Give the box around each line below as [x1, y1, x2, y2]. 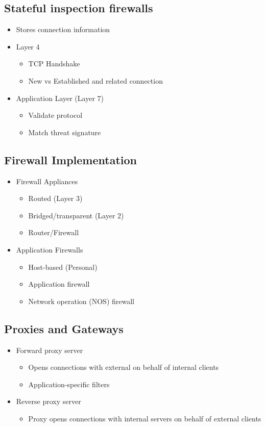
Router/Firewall [28, 227, 79, 238]
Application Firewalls [16, 244, 83, 255]
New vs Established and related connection [28, 75, 163, 86]
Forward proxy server [16, 344, 83, 355]
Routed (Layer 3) [28, 193, 83, 204]
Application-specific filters [28, 379, 110, 389]
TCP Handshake [28, 58, 80, 69]
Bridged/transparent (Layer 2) [28, 210, 124, 220]
